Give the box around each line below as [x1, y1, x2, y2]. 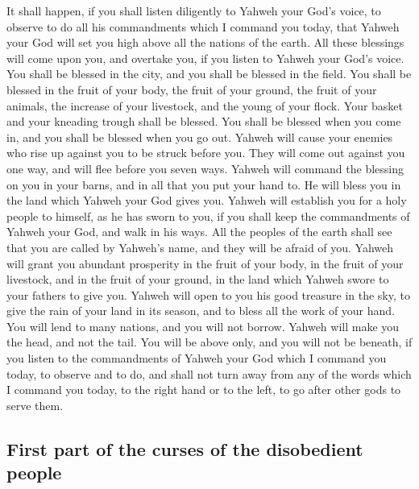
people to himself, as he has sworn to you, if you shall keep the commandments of [6, 207, 410, 224]
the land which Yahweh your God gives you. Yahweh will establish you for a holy [6, 192, 407, 209]
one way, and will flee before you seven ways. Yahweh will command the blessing [6, 160, 404, 176]
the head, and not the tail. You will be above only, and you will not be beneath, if [6, 334, 413, 350]
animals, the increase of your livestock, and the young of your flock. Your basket [6, 97, 404, 114]
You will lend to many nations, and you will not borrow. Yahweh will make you [6, 317, 400, 334]
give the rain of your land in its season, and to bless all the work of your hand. [6, 302, 396, 319]
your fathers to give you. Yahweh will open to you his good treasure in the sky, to [6, 286, 410, 303]
